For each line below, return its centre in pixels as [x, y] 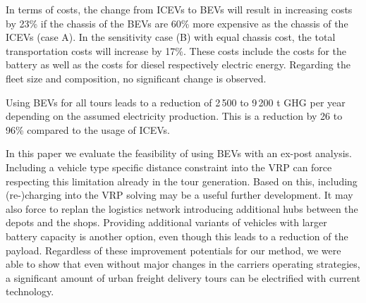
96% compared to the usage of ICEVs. [88, 129]
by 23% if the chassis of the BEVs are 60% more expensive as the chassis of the [177, 23]
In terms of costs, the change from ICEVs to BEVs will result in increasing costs [179, 9]
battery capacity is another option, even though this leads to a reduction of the [177, 236]
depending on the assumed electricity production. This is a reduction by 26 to [174, 116]
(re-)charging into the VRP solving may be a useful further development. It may [179, 195]
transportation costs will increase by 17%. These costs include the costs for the [176, 50]
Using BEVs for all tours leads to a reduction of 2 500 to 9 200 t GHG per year [176, 102]
